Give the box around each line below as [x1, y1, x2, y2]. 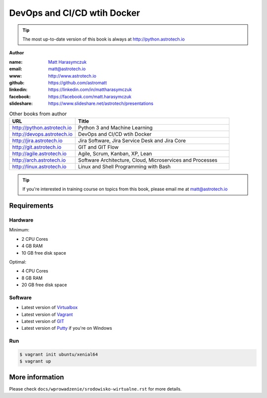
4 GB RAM [21, 243, 43, 249]
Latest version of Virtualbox [21, 305, 78, 310]
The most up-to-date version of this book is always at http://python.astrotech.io [22, 36, 185, 42]
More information [9, 373, 64, 381]
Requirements [9, 202, 54, 210]
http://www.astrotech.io [48, 73, 96, 79]
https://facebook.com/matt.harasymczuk [48, 93, 132, 99]
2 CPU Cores [21, 236, 48, 242]
